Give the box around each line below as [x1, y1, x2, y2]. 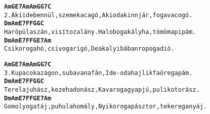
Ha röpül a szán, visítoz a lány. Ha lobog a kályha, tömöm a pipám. [4, 28, 196, 35]
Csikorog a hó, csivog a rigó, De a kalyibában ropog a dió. [4, 45, 175, 53]
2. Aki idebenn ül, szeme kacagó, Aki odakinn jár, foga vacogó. [4, 11, 193, 19]
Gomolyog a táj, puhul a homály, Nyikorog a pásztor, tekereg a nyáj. [4, 103, 207, 110]
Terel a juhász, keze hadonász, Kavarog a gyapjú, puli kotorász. [4, 86, 200, 93]
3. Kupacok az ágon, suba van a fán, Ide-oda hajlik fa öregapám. [4, 69, 193, 77]
